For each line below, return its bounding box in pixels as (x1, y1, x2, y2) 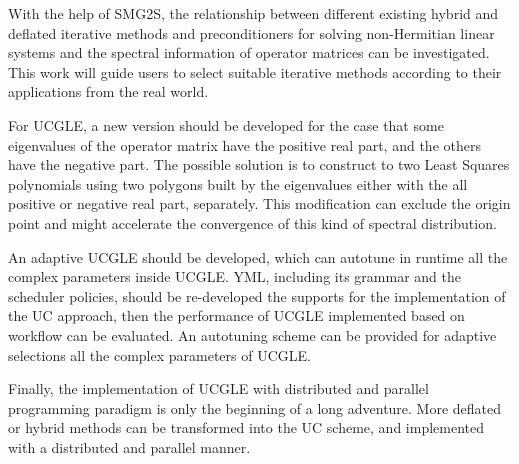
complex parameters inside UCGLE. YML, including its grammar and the (8, 266, 461, 287)
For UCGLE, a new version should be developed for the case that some (8, 114, 444, 135)
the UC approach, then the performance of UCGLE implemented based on (8, 305, 465, 326)
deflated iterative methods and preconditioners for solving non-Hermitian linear (8, 22, 495, 43)
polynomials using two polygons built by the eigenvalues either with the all (8, 173, 468, 194)
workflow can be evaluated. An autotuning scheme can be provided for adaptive (8, 324, 497, 345)
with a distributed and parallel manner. (8, 436, 251, 457)
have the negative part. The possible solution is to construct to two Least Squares (8, 154, 510, 175)
